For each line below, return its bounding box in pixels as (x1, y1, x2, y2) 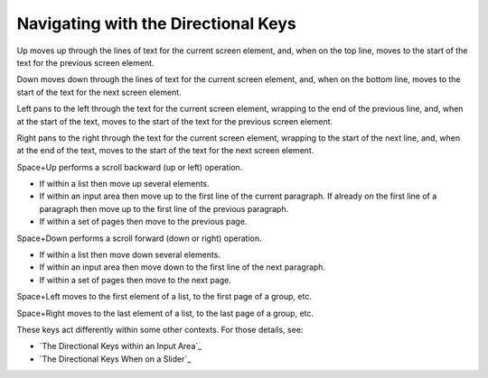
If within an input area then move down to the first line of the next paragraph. (39, 262, 325, 272)
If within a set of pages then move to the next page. (39, 274, 232, 285)
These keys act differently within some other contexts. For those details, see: (16, 324, 304, 335)
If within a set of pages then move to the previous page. (39, 217, 248, 227)
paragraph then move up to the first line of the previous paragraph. (39, 203, 289, 214)
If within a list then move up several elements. (39, 179, 210, 189)
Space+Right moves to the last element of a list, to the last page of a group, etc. (16, 308, 314, 318)
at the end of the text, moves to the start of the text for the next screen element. (16, 145, 314, 156)
